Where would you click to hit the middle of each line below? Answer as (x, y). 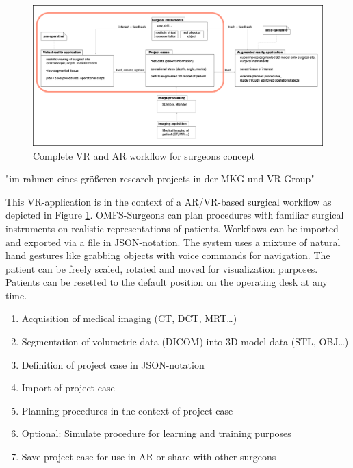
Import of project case (68, 387)
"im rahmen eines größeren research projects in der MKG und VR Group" (160, 178)
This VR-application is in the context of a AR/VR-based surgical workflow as (169, 201)
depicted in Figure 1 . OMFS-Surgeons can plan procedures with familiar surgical (175, 215)
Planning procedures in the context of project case (127, 410)
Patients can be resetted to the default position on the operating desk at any (167, 282)
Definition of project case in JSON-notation (113, 364)
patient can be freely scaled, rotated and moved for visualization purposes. (162, 268)
